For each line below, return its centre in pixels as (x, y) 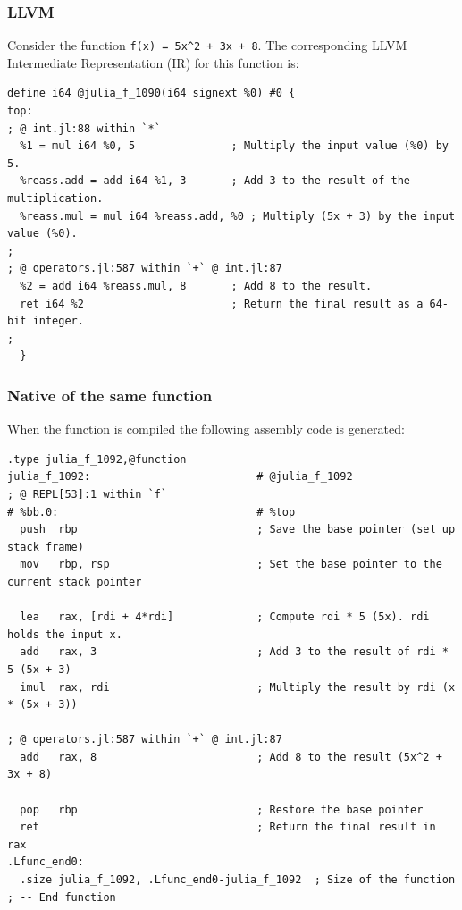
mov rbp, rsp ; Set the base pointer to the (231, 565)
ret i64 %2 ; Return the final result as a (222, 303)
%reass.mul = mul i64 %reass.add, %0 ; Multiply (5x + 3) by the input (238, 216)
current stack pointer (75, 581)
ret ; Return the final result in (228, 827)
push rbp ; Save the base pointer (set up (238, 530)
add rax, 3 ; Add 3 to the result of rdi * (234, 652)
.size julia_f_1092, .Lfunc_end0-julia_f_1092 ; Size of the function (238, 880)
